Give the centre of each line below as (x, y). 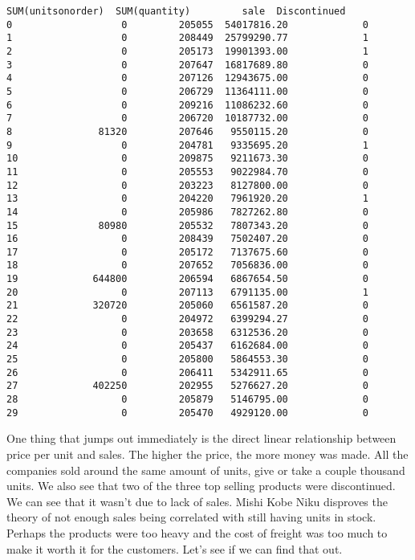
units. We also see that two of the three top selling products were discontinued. (201, 486)
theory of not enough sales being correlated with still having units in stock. (191, 517)
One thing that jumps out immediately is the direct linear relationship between (201, 438)
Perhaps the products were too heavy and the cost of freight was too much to (197, 532)
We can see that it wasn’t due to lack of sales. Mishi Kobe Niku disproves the (197, 501)
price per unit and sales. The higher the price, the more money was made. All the (207, 454)
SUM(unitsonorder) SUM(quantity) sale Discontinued (176, 11)
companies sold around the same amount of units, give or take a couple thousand (206, 470)
